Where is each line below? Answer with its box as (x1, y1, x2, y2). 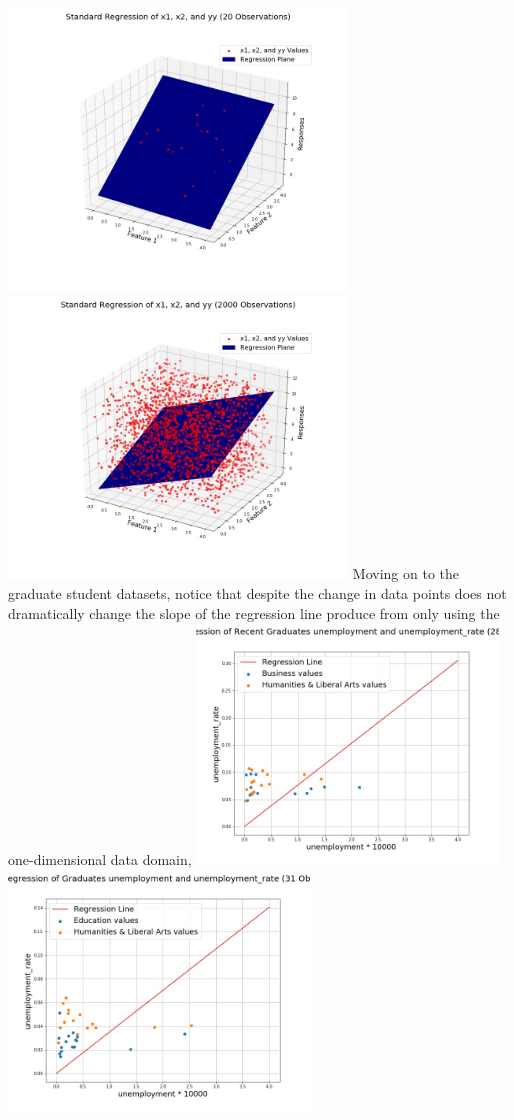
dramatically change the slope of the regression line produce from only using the (8, 602, 500, 623)
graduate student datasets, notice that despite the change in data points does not (8, 583, 507, 604)
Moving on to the (352, 563, 459, 584)
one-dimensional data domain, (8, 849, 192, 870)
